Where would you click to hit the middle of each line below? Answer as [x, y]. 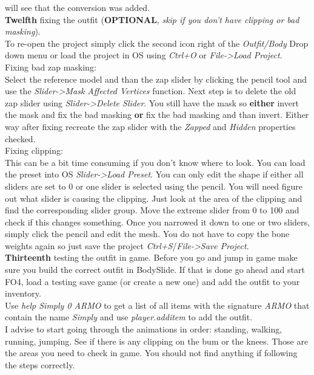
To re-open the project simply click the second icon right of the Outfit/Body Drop [157, 43]
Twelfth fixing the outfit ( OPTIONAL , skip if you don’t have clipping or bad [152, 19]
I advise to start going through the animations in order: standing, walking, [144, 329]
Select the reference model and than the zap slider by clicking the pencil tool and [156, 79]
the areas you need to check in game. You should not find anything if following [151, 353]
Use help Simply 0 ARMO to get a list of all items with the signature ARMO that [157, 305]
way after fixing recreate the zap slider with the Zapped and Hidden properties [150, 126]
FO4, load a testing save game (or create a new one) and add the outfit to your [152, 281]
